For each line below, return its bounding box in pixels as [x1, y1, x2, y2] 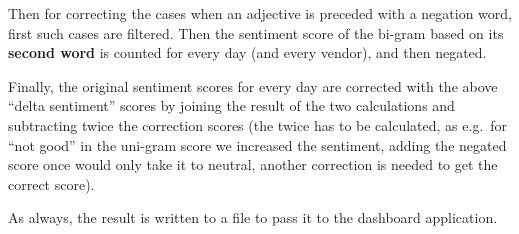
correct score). [8, 173, 95, 194]
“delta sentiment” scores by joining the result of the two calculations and [8, 95, 455, 116]
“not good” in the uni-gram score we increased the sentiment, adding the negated [8, 134, 507, 155]
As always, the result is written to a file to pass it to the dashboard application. [8, 207, 498, 228]
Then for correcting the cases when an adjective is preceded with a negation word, [8, 3, 512, 23]
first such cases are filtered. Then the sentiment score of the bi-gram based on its [8, 22, 504, 43]
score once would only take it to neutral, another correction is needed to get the [8, 154, 498, 175]
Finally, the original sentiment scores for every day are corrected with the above [8, 75, 498, 96]
